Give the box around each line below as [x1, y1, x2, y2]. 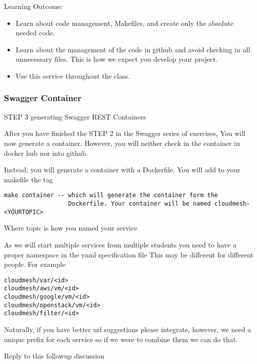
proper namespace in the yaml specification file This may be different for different [4, 249, 254, 259]
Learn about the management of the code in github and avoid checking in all [15, 44, 251, 54]
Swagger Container [4, 92, 82, 104]
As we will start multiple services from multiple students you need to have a [4, 239, 237, 249]
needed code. [15, 27, 55, 38]
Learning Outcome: [4, 1, 63, 11]
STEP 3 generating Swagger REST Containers [4, 111, 146, 121]
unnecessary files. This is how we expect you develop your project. [15, 54, 218, 64]
